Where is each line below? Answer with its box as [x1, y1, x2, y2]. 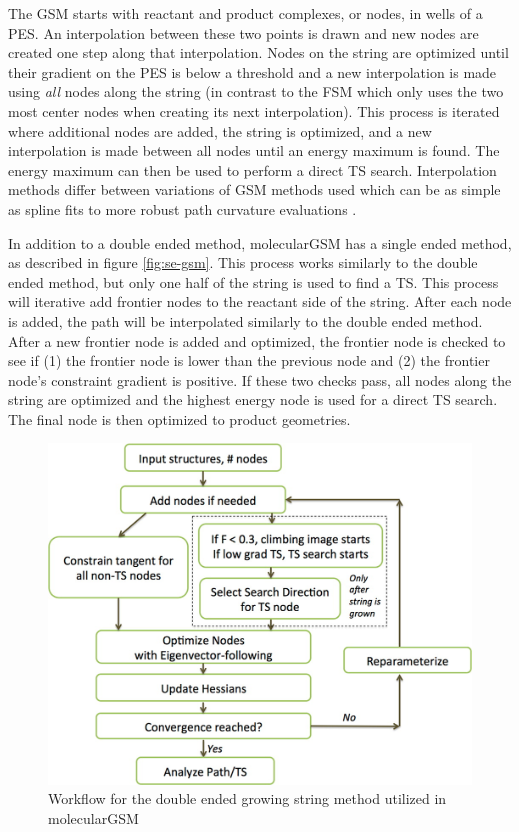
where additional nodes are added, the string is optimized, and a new [8, 120, 432, 141]
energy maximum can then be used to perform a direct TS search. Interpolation [8, 159, 497, 180]
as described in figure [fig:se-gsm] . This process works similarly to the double [8, 252, 478, 273]
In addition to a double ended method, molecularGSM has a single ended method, [8, 232, 512, 253]
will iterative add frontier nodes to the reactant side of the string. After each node [8, 291, 512, 312]
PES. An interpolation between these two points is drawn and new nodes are [8, 22, 479, 43]
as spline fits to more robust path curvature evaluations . [8, 198, 357, 219]
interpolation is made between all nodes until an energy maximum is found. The [8, 140, 500, 161]
